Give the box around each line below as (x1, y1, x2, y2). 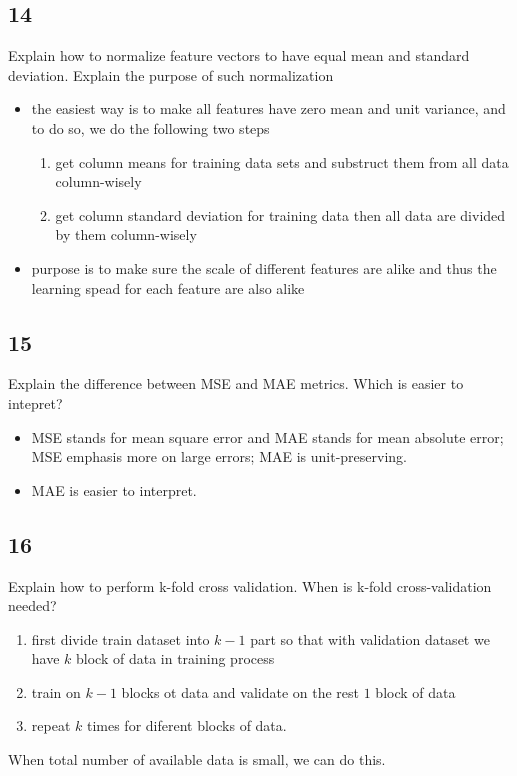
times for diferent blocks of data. (86, 715, 287, 736)
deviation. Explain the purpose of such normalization (8, 64, 334, 85)
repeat (31, 715, 71, 736)
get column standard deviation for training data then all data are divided (55, 204, 506, 225)
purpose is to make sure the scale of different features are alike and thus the (31, 257, 497, 278)
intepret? (8, 392, 63, 413)
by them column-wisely (55, 224, 197, 245)
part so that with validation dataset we (250, 628, 490, 649)
